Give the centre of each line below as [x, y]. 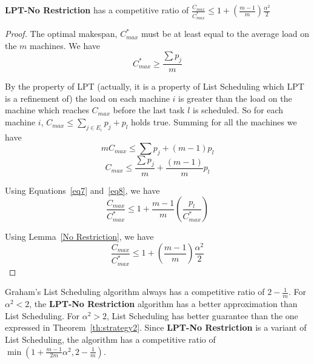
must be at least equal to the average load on [225, 34]
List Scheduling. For [42, 315]
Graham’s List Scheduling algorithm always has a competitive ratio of [135, 292]
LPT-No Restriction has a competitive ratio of [97, 10]
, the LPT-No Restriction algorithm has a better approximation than [163, 304]
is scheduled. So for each [238, 110]
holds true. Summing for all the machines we [214, 122]
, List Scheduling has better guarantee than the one [202, 315]
